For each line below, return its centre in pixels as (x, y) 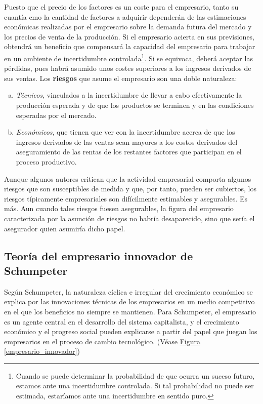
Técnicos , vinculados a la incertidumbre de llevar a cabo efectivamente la (129, 95)
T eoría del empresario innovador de (99, 255)
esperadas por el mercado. (56, 115)
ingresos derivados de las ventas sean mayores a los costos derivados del (127, 142)
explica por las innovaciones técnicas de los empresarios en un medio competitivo (129, 301)
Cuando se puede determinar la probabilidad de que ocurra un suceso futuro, (135, 375)
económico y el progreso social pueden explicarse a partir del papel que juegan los (131, 331)
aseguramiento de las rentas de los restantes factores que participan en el (129, 152)
